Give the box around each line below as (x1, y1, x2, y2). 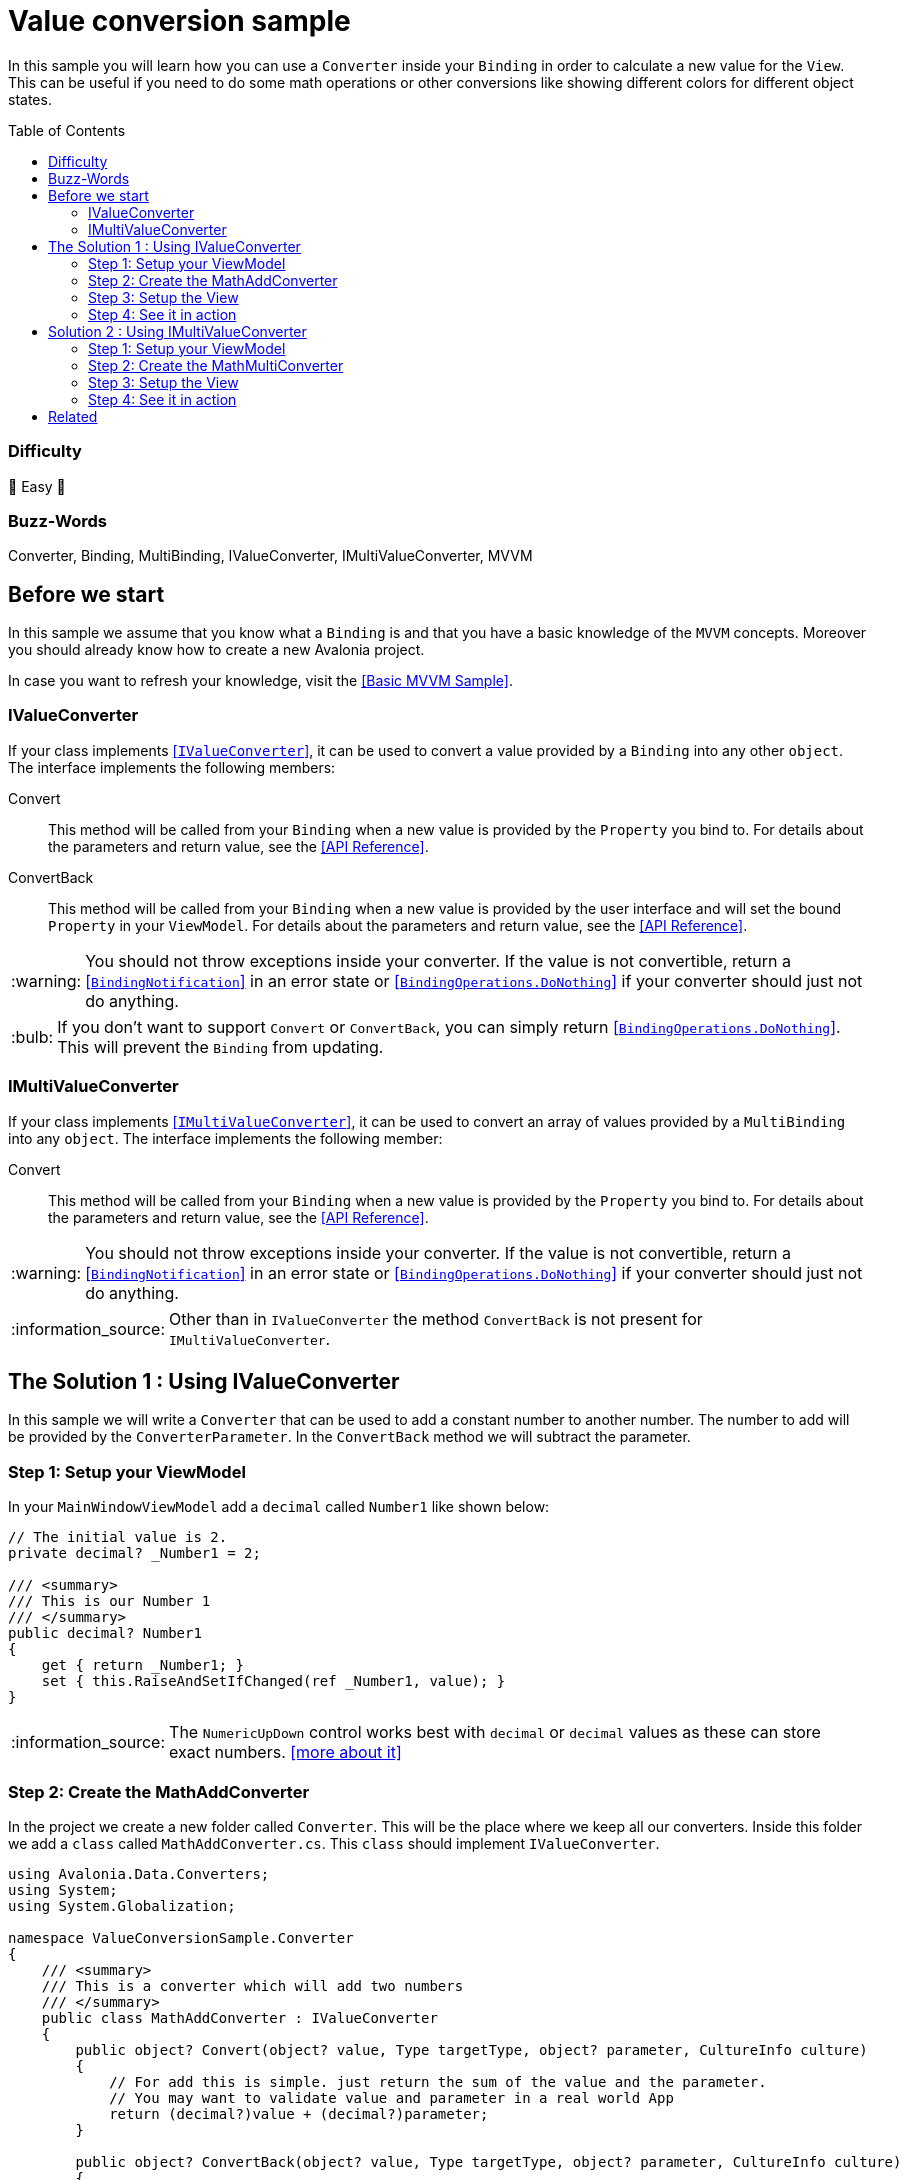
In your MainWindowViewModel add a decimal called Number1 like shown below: (8, 1498, 550, 1516)
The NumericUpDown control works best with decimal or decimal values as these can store (169, 1722, 821, 1743)
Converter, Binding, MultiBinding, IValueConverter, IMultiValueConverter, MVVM (8, 547, 533, 565)
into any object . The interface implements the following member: (8, 1129, 443, 1147)
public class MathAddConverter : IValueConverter (41, 2009, 438, 2026)
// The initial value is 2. (8, 1529, 228, 1546)
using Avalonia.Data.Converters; (8, 1865, 270, 1882)
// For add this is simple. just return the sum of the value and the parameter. (109, 2073, 767, 2090)
